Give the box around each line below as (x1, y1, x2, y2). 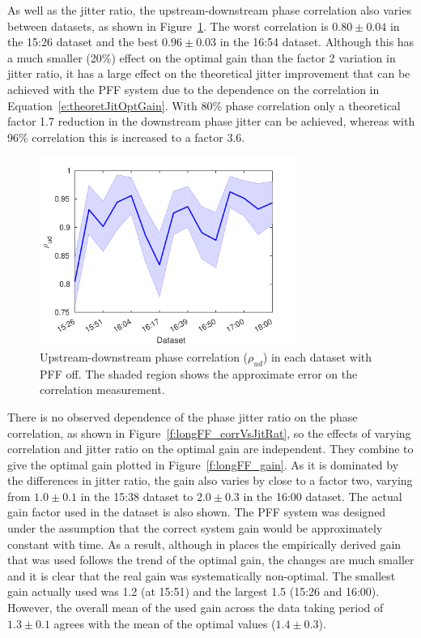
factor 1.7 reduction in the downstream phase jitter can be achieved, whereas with (7, 113, 415, 130)
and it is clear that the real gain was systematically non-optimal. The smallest (7, 567, 396, 584)
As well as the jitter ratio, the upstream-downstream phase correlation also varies (7, 2, 411, 18)
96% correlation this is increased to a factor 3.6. (7, 128, 245, 145)
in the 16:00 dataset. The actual (243, 487, 402, 504)
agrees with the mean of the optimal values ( (53, 614, 276, 632)
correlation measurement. (40, 381, 165, 398)
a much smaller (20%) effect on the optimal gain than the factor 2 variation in (7, 49, 396, 66)
